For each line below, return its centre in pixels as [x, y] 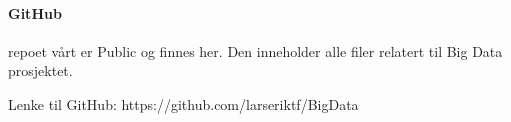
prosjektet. [40, 70]
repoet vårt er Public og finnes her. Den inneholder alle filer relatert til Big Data [255, 50]
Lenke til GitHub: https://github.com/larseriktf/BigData [183, 103]
